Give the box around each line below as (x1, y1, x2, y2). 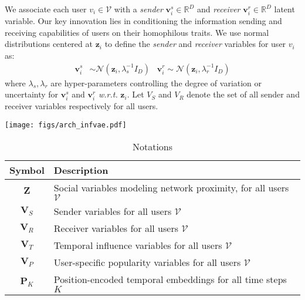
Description (53, 163, 109, 177)
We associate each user (5, 3, 87, 15)
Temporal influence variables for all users (53, 238, 222, 252)
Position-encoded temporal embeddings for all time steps (53, 272, 287, 286)
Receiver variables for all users (53, 221, 178, 235)
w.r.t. (98, 88, 118, 100)
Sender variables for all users (53, 204, 172, 218)
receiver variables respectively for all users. (5, 100, 158, 112)
